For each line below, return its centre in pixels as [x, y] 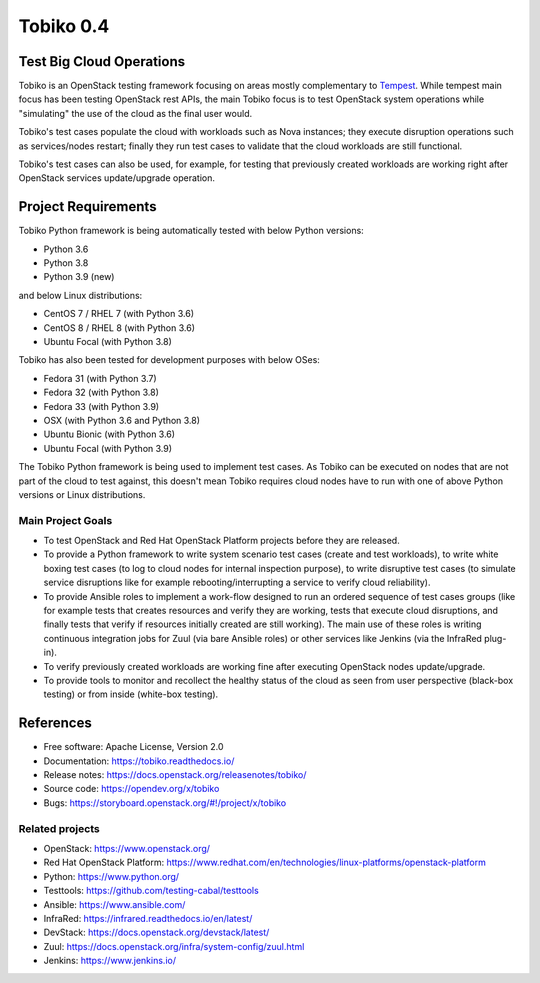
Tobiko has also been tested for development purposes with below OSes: [169, 360]
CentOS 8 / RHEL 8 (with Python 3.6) [119, 327]
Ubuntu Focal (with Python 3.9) [108, 448]
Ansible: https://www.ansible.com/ [114, 904]
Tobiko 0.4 [64, 26]
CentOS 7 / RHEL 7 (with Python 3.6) [119, 314]
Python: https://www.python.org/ [111, 876]
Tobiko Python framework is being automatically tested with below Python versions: [191, 231]
